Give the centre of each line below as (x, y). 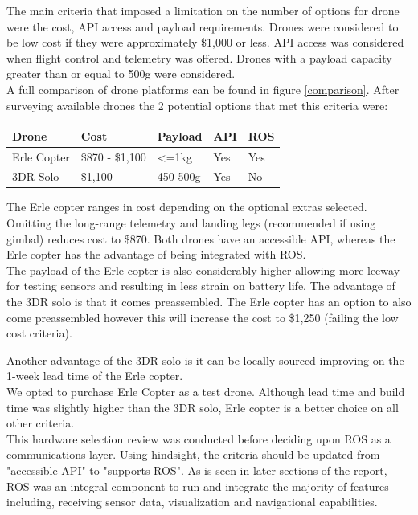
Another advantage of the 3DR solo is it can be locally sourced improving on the (205, 360)
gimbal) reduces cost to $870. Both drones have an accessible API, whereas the (201, 238)
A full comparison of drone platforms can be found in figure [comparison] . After (203, 89)
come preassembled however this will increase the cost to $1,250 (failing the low (203, 317)
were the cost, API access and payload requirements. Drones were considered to (203, 26)
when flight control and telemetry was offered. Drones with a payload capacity (199, 57)
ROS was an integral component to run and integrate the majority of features (198, 486)
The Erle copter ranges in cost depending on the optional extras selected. (187, 207)
